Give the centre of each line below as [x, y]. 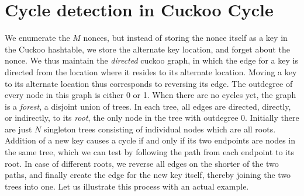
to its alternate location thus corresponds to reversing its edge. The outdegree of [149, 83]
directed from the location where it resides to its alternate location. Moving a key [151, 71]
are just [18, 129]
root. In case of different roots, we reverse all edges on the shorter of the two [142, 163]
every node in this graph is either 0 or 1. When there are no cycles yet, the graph [151, 95]
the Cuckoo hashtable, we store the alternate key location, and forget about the [147, 49]
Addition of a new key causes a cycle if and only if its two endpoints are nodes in [150, 140]
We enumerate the [37, 38]
